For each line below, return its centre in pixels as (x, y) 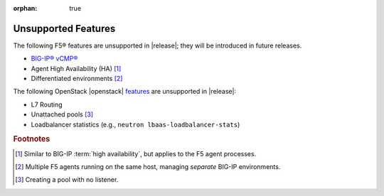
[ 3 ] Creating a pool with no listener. (67, 180)
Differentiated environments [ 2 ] (77, 79)
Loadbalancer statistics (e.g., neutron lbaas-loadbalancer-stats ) (135, 124)
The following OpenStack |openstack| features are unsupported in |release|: (125, 92)
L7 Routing (47, 104)
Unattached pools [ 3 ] (62, 114)
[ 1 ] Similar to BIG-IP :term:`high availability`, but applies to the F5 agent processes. (136, 153)
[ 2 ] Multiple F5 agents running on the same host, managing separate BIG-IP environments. (148, 167)
